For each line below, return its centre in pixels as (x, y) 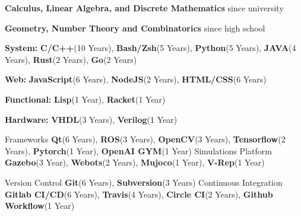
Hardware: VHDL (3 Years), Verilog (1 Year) (91, 119)
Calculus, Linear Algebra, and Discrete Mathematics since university (144, 8)
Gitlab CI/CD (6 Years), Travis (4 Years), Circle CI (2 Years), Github (139, 194)
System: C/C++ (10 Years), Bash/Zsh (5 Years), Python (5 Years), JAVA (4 (150, 48)
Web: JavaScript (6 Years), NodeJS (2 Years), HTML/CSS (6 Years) (136, 79)
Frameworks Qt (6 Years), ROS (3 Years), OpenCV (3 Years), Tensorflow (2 (145, 139)
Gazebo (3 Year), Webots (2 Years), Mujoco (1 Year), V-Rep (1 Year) (135, 162)
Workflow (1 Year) (40, 206)
